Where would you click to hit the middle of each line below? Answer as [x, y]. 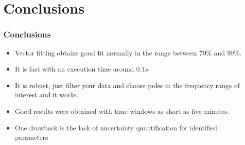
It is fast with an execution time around [74, 69]
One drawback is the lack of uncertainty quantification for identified [116, 127]
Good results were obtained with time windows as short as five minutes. [122, 111]
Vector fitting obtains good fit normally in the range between [106, 52]
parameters [31, 137]
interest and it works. [47, 95]
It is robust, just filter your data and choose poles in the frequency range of [127, 85]
